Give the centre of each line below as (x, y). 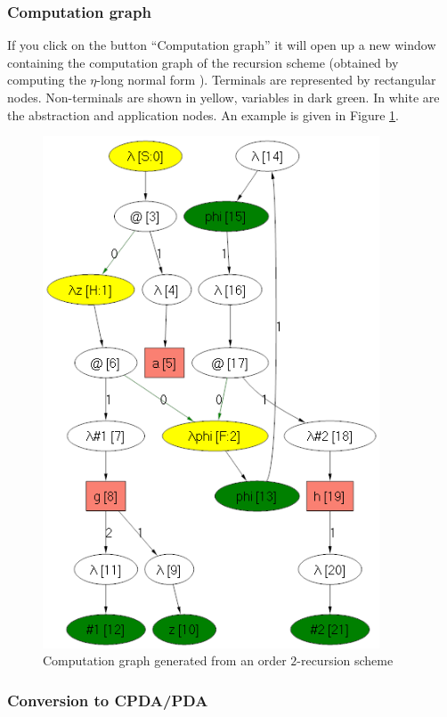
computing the (47, 80)
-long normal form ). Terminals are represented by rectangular (266, 80)
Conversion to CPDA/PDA (108, 700)
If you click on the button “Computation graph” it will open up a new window (222, 45)
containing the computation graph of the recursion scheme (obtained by (203, 62)
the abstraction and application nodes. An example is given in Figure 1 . (203, 114)
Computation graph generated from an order (165, 660)
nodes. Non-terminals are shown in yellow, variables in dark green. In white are (223, 97)
